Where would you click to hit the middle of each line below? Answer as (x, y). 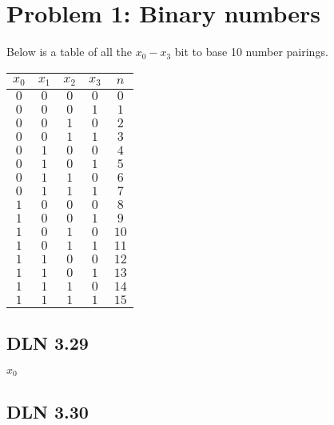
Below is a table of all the (69, 52)
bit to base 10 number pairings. (251, 52)
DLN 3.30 (48, 411)
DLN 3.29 (48, 343)
